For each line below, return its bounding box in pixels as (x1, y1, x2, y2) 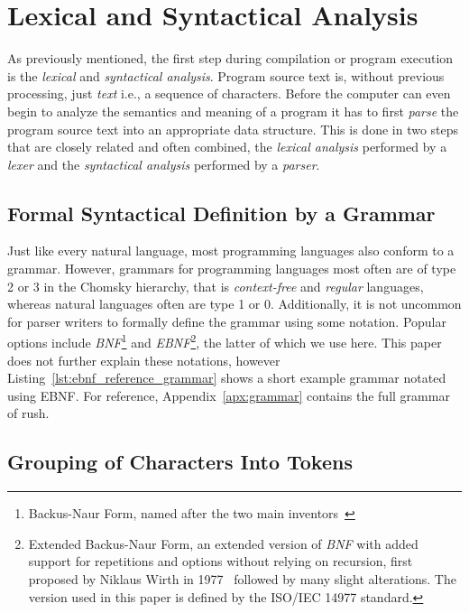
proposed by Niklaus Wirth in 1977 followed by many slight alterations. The (28, 570, 456, 589)
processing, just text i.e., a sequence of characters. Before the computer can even (7, 84, 451, 103)
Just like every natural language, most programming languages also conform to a (7, 241, 455, 260)
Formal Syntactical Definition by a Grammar (7, 199, 436, 227)
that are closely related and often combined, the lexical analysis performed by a (7, 137, 447, 156)
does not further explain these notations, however (7, 350, 280, 369)
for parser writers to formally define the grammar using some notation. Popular (7, 311, 446, 330)
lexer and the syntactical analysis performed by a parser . (7, 154, 320, 173)
